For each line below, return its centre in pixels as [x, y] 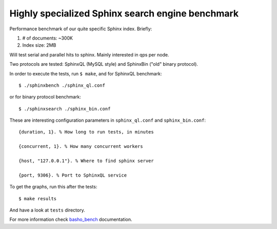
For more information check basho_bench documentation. [71, 220]
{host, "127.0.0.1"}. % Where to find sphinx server [86, 161]
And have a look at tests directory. [47, 210]
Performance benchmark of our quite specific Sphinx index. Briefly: [81, 29]
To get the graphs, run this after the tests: [53, 187]
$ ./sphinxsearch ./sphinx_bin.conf [65, 109]
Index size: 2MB [39, 45]
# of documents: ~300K [47, 38]
